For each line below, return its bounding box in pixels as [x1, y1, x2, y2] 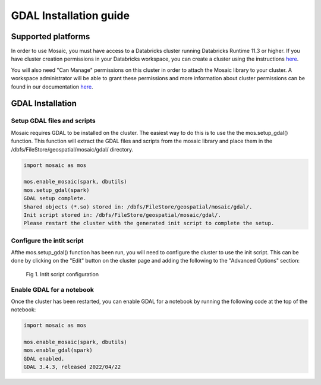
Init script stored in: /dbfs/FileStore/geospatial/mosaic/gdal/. [23, 212, 221, 218]
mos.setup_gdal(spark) [23, 187, 90, 193]
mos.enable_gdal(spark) [23, 347, 93, 354]
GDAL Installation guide [11, 9, 130, 22]
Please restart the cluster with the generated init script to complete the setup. [23, 220, 275, 227]
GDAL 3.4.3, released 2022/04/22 [23, 364, 121, 371]
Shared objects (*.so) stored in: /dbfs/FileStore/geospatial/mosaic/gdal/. [23, 203, 253, 210]
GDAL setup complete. [23, 195, 87, 202]
